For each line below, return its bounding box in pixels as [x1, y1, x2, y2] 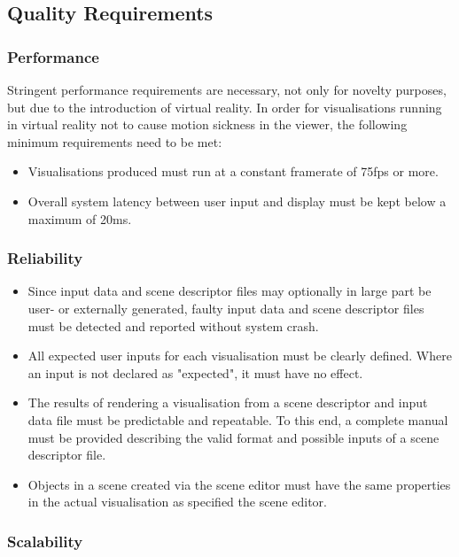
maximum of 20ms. [27, 209, 132, 228]
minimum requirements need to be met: [7, 132, 222, 151]
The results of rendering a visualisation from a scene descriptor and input [27, 393, 428, 412]
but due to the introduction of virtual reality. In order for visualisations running [7, 97, 442, 116]
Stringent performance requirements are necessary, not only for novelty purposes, [7, 81, 447, 98]
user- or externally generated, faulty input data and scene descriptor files [27, 298, 424, 317]
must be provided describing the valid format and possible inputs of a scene [27, 428, 440, 446]
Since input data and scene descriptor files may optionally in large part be [27, 282, 432, 300]
